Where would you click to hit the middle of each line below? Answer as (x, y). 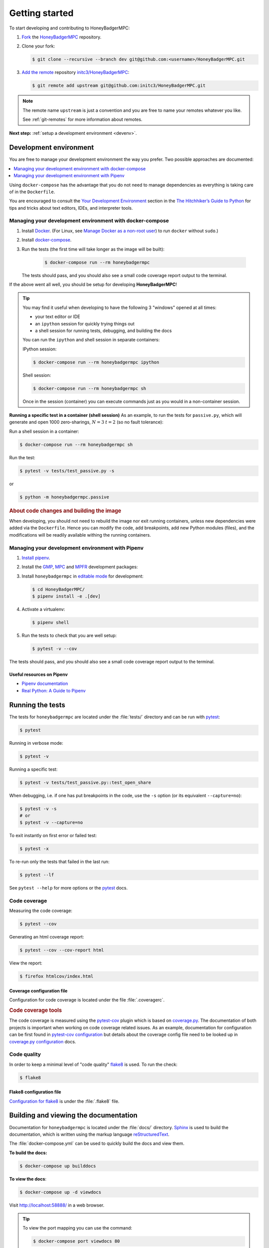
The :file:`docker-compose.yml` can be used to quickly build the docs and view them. (97, 1144)
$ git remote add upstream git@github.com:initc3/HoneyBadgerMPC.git (119, 86)
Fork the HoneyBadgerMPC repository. (62, 37)
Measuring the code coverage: (41, 911)
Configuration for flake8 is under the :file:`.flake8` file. (64, 1101)
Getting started (41, 13)
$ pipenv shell (51, 623)
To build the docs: (28, 1153)
